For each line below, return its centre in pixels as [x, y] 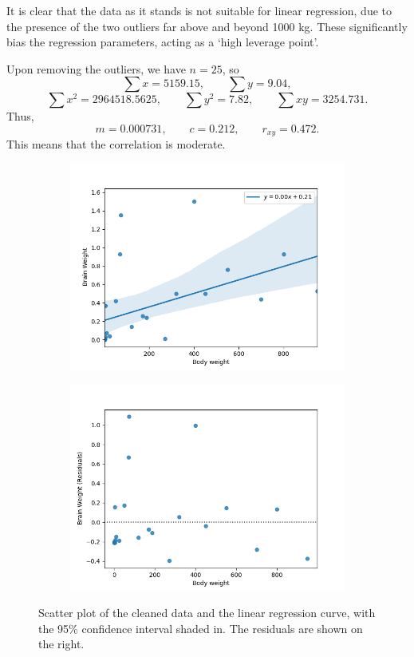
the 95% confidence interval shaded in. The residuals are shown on [201, 628]
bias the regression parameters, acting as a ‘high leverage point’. [163, 42]
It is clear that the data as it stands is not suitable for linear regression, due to [199, 10]
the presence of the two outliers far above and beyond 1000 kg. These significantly [207, 26]
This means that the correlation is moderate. [116, 144]
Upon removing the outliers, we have [96, 68]
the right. [61, 644]
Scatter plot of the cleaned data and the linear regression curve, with [207, 613]
